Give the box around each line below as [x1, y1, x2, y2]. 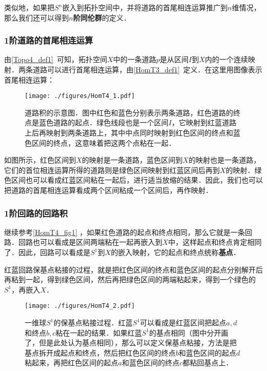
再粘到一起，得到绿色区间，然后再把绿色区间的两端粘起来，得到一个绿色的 [4, 274, 256, 285]
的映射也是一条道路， [188, 154, 261, 165]
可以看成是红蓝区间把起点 [140, 317, 226, 328]
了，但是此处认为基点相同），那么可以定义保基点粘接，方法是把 [25, 337, 237, 348]
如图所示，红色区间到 [4, 154, 76, 165]
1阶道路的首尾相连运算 [4, 34, 93, 47]
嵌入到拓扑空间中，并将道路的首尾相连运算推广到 [62, 2, 228, 12]
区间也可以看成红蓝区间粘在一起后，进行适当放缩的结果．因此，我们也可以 [11, 174, 263, 185]
